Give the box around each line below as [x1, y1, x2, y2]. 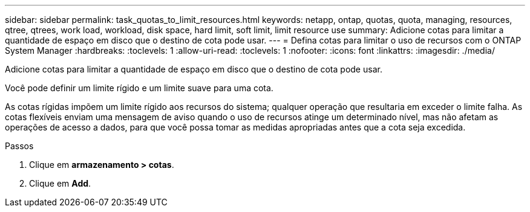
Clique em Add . [29, 178, 91, 188]
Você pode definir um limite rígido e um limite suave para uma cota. [5, 83, 273, 93]
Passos [5, 141, 34, 151]
